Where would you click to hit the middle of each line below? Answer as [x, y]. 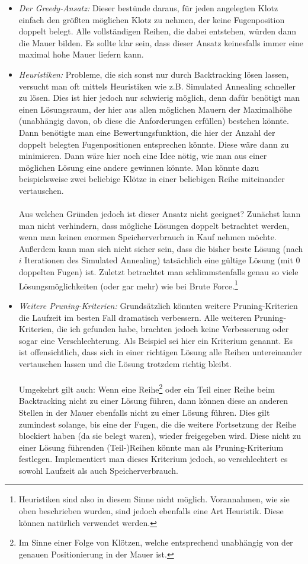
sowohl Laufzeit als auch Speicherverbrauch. [98, 470]
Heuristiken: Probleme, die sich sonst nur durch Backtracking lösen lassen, [154, 74]
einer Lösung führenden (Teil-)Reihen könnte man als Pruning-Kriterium [151, 447]
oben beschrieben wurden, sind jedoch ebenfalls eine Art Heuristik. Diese [151, 511]
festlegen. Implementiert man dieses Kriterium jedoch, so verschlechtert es [153, 459]
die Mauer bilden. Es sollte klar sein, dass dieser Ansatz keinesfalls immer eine [161, 42]
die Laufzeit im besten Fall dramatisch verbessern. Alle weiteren [135, 317]
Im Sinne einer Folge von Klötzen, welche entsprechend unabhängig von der [156, 542]
